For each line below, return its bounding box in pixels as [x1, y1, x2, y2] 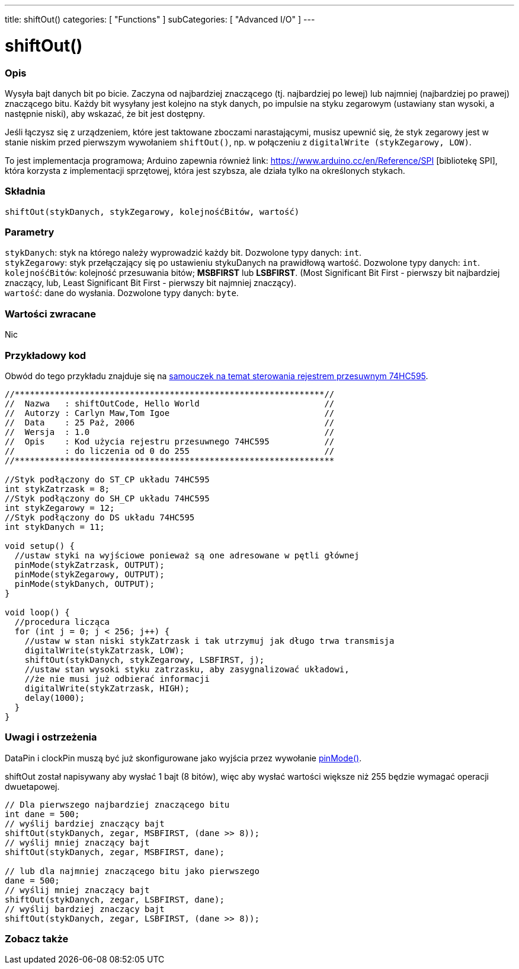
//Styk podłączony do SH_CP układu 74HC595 [5, 493, 210, 503]
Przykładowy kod [5, 349, 86, 361]
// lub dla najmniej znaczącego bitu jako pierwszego [5, 866, 259, 876]
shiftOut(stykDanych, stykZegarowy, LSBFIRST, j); [24, 655, 265, 665]
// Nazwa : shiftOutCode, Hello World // [5, 398, 335, 408]
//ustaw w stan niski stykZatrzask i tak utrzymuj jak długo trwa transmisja [24, 636, 395, 646]
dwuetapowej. [5, 781, 60, 792]
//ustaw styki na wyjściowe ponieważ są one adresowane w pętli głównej [14, 550, 360, 560]
